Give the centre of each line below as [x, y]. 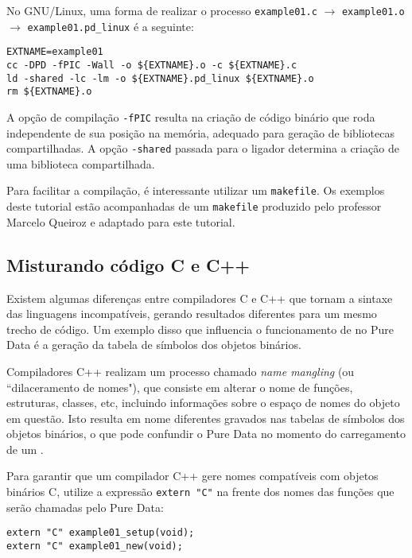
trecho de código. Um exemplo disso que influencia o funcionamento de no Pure [200, 329]
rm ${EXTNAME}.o [49, 92]
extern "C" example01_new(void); [95, 546]
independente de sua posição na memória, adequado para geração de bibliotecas [201, 132]
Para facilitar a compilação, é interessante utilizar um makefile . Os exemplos [196, 190]
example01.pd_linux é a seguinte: [111, 26]
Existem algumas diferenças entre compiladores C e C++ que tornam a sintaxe [200, 298]
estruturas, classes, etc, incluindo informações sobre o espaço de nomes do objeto [203, 403]
